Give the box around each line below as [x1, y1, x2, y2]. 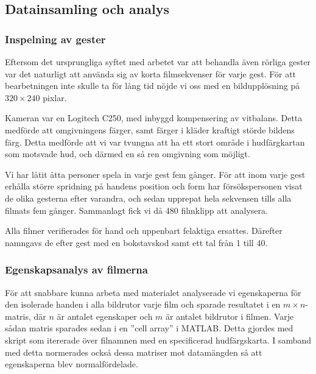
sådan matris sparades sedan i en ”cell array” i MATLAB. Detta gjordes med [5, 322, 293, 334]
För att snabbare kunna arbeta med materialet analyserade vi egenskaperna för [5, 286, 301, 298]
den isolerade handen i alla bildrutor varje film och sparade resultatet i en [5, 298, 281, 311]
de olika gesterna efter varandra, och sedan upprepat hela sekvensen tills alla [5, 191, 292, 204]
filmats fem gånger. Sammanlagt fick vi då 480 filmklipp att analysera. [5, 203, 268, 216]
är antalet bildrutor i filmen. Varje [166, 309, 294, 322]
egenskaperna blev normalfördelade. [5, 358, 138, 370]
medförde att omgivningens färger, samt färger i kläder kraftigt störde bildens [5, 123, 295, 136]
